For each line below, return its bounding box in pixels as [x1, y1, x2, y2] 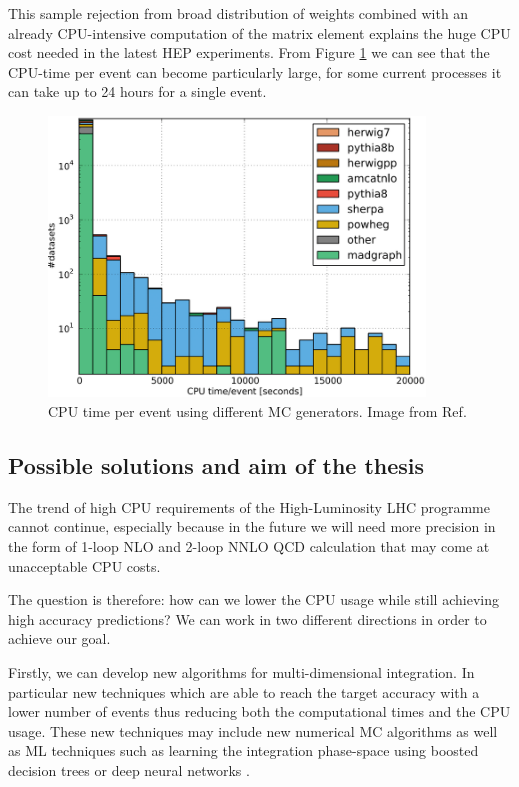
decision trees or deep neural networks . [8, 759, 250, 780]
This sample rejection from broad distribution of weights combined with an [8, 3, 469, 23]
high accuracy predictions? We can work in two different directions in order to [8, 608, 487, 629]
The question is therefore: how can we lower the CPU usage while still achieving [8, 589, 499, 610]
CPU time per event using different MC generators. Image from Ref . [48, 401, 467, 421]
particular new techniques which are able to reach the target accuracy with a [8, 681, 480, 702]
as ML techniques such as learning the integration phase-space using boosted [8, 740, 479, 761]
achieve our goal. [8, 628, 111, 649]
